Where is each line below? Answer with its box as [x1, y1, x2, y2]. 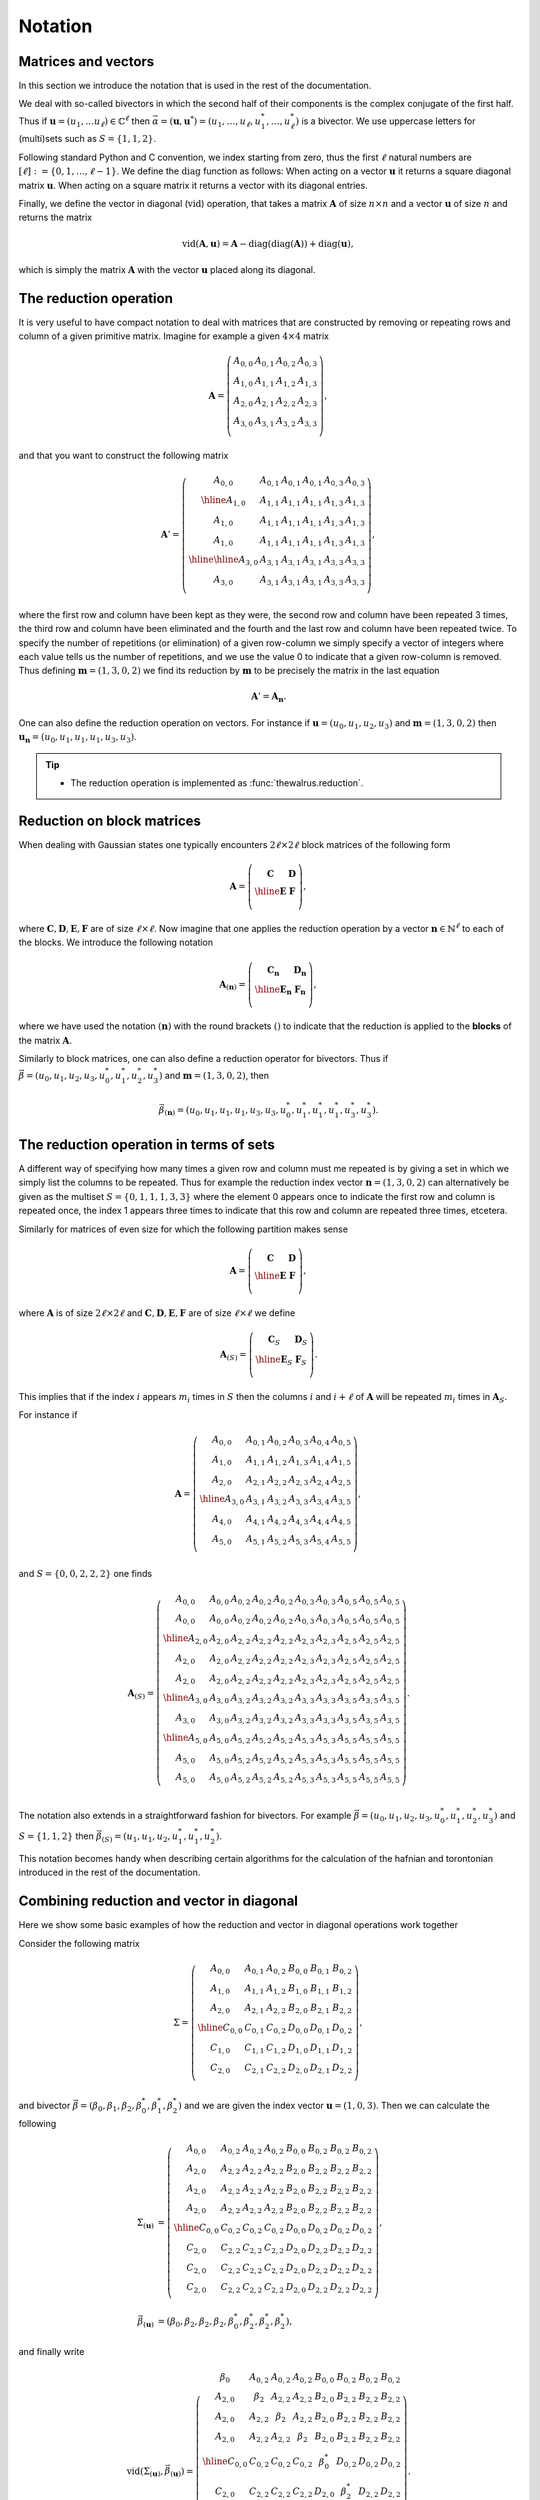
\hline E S [255, 1353, 294, 1367]
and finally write [18, 2346, 85, 2358]
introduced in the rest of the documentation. [18, 1866, 201, 1879]
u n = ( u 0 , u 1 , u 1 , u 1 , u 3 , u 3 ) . [18, 731, 137, 745]
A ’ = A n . [250, 691, 287, 705]
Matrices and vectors [18, 53, 155, 70]
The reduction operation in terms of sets [18, 1136, 275, 1153]
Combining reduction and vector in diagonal [18, 1893, 299, 1910]
